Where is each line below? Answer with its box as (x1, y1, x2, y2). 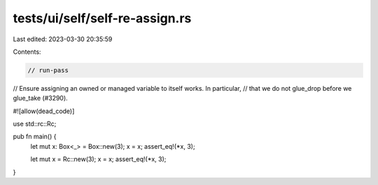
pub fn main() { (13, 133, 57, 141)
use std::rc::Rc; (13, 119, 57, 128)
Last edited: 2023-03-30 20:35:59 (13, 35, 113, 43)
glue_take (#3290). (13, 94, 68, 103)
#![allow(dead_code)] (13, 107, 75, 115)
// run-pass (27, 66, 69, 74)
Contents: (13, 47, 41, 56)
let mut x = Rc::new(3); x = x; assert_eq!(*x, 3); (30, 155, 167, 163)
